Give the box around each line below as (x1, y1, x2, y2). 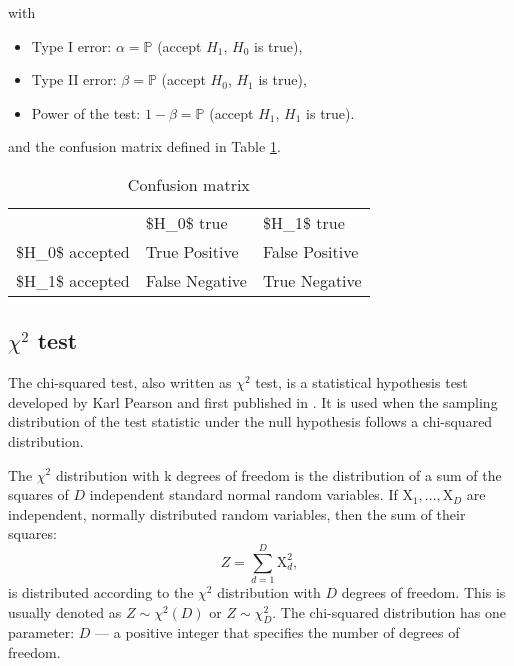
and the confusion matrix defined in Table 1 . (8, 136, 281, 157)
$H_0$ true (145, 210, 228, 234)
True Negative (262, 268, 362, 292)
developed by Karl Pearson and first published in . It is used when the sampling (8, 391, 498, 412)
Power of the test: (31, 102, 141, 123)
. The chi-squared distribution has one (272, 601, 506, 622)
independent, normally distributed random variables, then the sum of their (8, 503, 466, 524)
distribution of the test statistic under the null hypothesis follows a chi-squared (8, 411, 493, 432)
